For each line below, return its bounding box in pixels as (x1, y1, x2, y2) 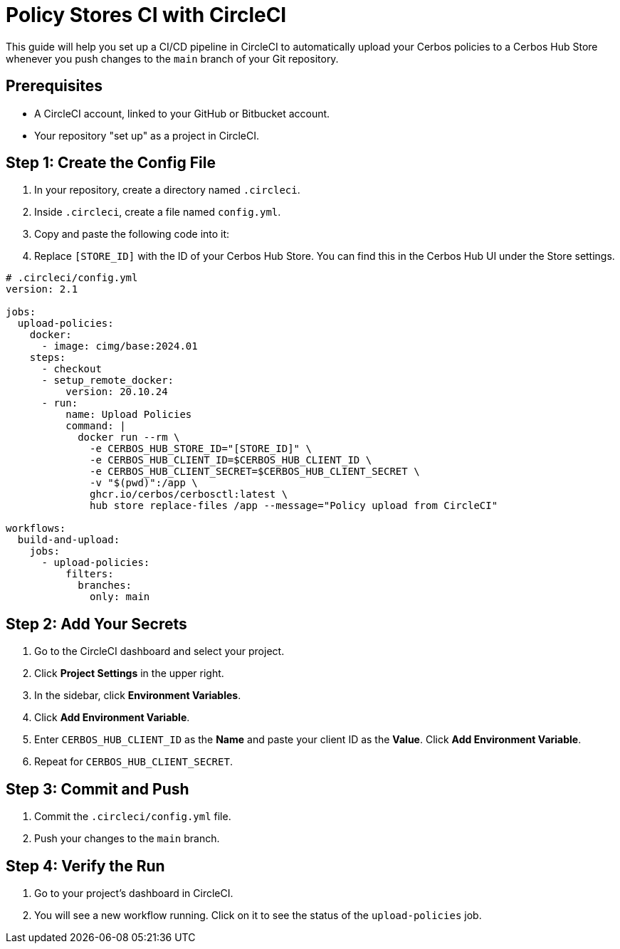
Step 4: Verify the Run (6, 856, 165, 875)
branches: (78, 580, 132, 592)
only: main (90, 591, 150, 603)
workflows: (6, 523, 66, 535)
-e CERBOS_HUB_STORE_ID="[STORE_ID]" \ (90, 443, 312, 455)
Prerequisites (6, 77, 103, 95)
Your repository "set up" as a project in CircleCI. (34, 129, 259, 142)
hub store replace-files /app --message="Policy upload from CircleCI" (90, 500, 498, 512)
